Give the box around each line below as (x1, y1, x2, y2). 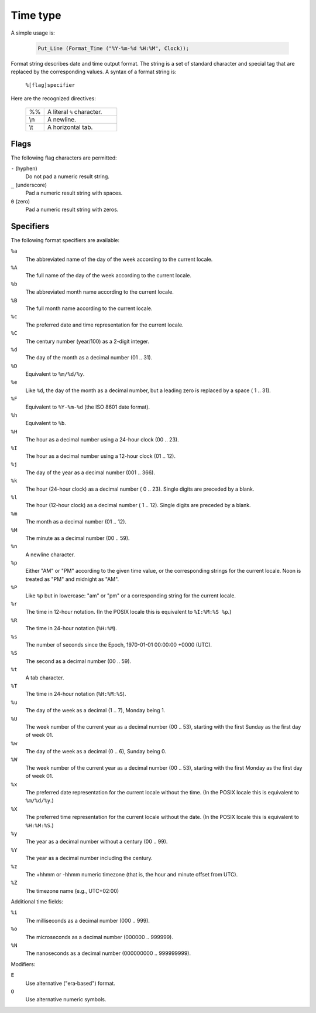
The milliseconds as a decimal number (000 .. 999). (25, 917, 150, 924)
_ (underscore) (11, 181, 47, 188)
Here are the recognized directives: (11, 94, 97, 102)
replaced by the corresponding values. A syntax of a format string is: (11, 68, 177, 75)
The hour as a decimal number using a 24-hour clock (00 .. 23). (25, 436, 179, 443)
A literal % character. (47, 108, 102, 116)
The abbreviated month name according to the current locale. (25, 288, 174, 295)
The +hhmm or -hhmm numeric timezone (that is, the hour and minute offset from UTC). (25, 871, 238, 878)
